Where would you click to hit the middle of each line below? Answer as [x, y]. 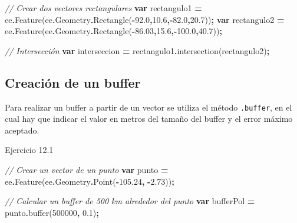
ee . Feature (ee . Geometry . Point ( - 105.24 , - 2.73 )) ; [90, 181]
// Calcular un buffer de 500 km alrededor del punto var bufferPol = [130, 201]
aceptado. [22, 130]
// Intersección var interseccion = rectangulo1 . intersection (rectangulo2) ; [137, 50]
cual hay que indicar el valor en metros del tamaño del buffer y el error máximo [149, 119]
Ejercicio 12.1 [29, 150]
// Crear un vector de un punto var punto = [87, 170]
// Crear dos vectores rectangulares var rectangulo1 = [103, 8]
